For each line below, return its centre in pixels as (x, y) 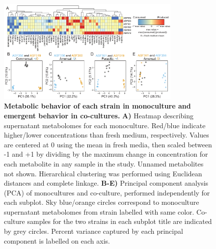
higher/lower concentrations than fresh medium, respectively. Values (107, 135)
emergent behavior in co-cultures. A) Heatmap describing (99, 115)
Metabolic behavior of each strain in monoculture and (97, 106)
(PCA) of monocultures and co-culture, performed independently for (107, 192)
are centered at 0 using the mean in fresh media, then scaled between (108, 144)
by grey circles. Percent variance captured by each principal (94, 231)
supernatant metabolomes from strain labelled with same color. (99, 211)
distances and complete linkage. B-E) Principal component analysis (106, 183)
